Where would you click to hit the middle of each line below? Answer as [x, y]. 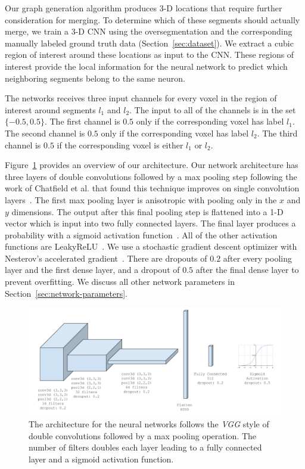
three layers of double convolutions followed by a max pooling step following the [151, 176]
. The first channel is [82, 121]
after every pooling [258, 258]
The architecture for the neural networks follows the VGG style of [149, 424]
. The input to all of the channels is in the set [213, 109]
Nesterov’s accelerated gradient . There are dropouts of [106, 258]
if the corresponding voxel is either [120, 145]
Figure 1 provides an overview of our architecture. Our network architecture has [152, 165]
